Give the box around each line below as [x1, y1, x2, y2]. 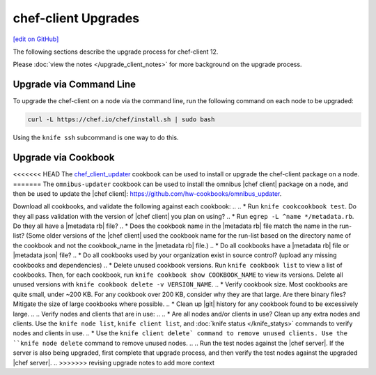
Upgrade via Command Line [13, 79, 136, 91]
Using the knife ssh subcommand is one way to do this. [13, 133, 179, 142]
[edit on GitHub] [13, 35, 59, 43]
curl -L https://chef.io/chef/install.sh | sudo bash [27, 116, 215, 123]
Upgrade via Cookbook [13, 152, 115, 164]
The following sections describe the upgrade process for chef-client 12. [13, 47, 219, 56]
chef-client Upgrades [13, 10, 140, 26]
